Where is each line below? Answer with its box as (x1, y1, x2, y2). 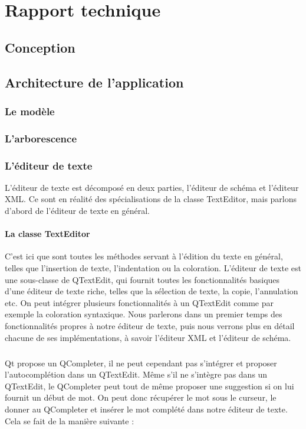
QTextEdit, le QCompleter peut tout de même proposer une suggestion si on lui (5, 379, 294, 392)
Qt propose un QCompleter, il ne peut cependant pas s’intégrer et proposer (5, 356, 277, 369)
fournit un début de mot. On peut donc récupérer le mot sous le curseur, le (5, 391, 277, 404)
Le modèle (5, 103, 55, 118)
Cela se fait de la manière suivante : (5, 414, 134, 427)
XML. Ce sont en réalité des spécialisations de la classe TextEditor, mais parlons (5, 193, 297, 205)
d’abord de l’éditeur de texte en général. (5, 204, 150, 217)
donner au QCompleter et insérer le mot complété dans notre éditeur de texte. (5, 402, 288, 415)
